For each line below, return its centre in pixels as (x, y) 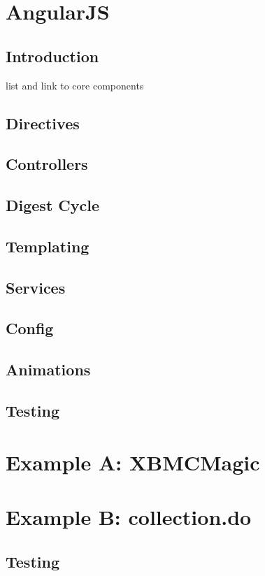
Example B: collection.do (129, 516)
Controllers (47, 164)
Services (36, 287)
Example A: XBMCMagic (133, 462)
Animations (48, 369)
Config (30, 328)
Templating (48, 246)
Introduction (52, 56)
